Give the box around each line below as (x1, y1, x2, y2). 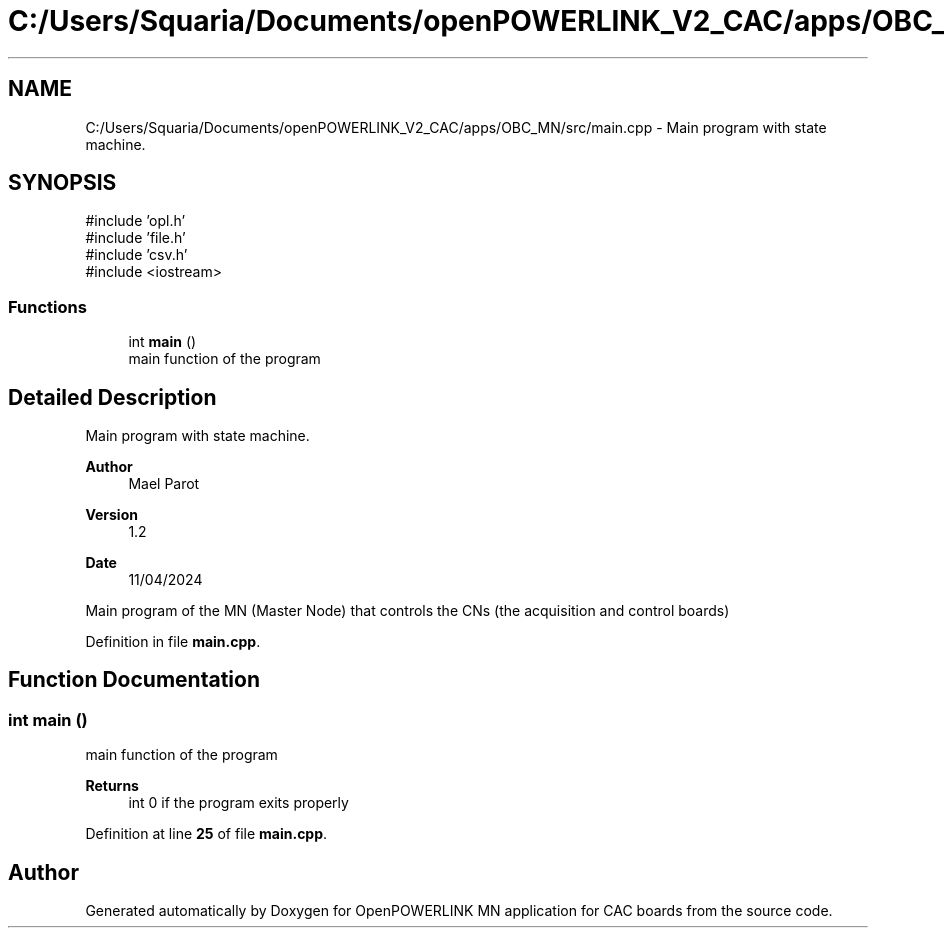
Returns (85, 777, 139, 795)
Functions (8, 296, 87, 317)
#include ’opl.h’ (85, 212, 186, 230)
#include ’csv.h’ (85, 246, 188, 264)
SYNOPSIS (8, 170, 117, 196)
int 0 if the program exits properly (128, 794, 349, 812)
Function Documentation (8, 667, 260, 693)
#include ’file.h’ (85, 229, 186, 247)
